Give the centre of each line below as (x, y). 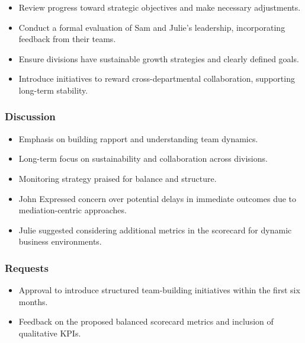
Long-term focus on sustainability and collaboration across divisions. (143, 158)
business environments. (60, 241)
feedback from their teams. (67, 39)
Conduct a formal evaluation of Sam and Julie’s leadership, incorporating (152, 27)
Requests (27, 267)
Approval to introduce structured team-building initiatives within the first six (159, 290)
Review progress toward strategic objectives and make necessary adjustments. (160, 7)
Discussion (30, 116)
